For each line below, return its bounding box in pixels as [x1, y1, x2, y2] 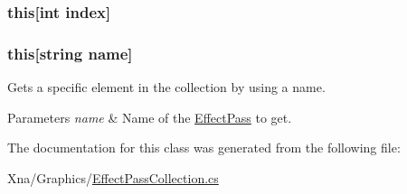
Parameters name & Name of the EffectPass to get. [7, 107, 292, 126]
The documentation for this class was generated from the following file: [7, 138, 401, 157]
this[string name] [7, 42, 133, 64]
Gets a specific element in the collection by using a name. [7, 78, 326, 97]
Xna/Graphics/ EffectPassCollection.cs [7, 168, 219, 187]
